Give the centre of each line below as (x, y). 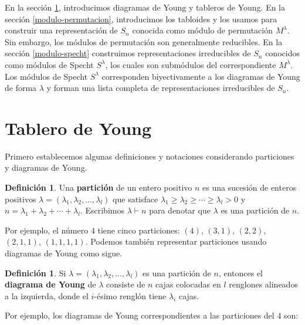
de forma (21, 88)
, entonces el (240, 272)
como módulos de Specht (49, 64)
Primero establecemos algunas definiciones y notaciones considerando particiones (150, 156)
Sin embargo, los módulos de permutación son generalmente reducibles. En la (144, 41)
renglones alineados (263, 284)
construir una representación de (61, 30)
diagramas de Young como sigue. (64, 253)
